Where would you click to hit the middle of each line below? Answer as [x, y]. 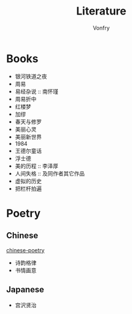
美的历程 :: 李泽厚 [36, 166]
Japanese [25, 289]
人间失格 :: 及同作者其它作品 [50, 173]
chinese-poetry [26, 250]
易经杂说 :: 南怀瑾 [36, 91]
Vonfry [101, 28]
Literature [101, 11]
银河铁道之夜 [31, 76]
